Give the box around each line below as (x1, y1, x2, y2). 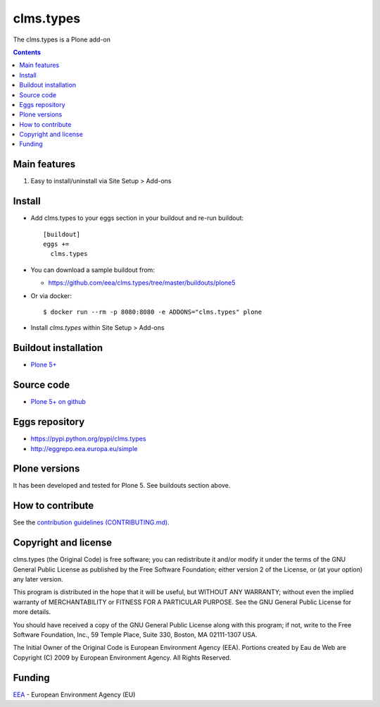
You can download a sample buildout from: (30, 265, 155, 274)
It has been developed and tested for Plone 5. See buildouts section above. (13, 481, 231, 490)
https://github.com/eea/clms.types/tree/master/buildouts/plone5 (48, 278, 236, 287)
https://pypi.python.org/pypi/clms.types (30, 434, 146, 443)
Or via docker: (30, 291, 72, 300)
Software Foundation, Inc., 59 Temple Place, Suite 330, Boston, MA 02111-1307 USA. (13, 630, 258, 639)
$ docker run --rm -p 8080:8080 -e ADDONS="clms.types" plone (43, 308, 262, 316)
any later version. (13, 575, 63, 583)
